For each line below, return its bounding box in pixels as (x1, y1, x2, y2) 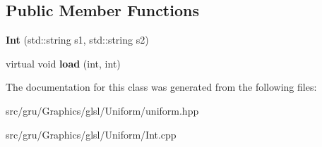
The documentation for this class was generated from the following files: (6, 79, 317, 94)
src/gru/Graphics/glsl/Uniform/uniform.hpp (6, 103, 199, 117)
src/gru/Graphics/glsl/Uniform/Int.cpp (6, 127, 177, 141)
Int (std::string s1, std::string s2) (6, 32, 149, 47)
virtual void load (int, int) (6, 56, 121, 70)
